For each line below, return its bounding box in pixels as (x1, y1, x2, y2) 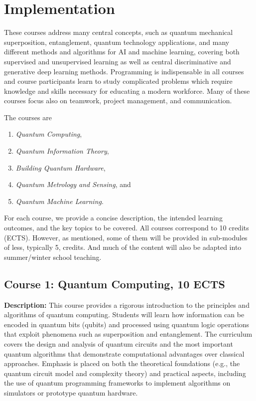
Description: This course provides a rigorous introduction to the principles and (4, 299, 250, 310)
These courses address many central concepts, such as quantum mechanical (4, 27, 233, 37)
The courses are (4, 112, 52, 122)
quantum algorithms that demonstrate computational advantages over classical (4, 348, 245, 359)
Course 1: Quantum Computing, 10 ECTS (4, 276, 225, 291)
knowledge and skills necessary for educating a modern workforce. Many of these (4, 85, 250, 96)
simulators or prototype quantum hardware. (4, 387, 138, 398)
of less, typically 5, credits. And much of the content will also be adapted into (4, 242, 242, 252)
